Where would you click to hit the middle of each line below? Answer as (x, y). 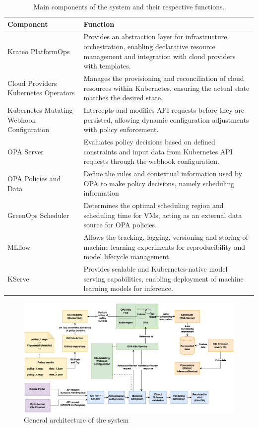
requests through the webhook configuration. (151, 161)
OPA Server (26, 151)
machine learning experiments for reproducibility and (164, 247)
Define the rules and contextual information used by (163, 174)
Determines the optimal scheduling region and (154, 205)
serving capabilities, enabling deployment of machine (163, 278)
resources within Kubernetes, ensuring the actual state (166, 88)
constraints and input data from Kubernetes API (158, 151)
